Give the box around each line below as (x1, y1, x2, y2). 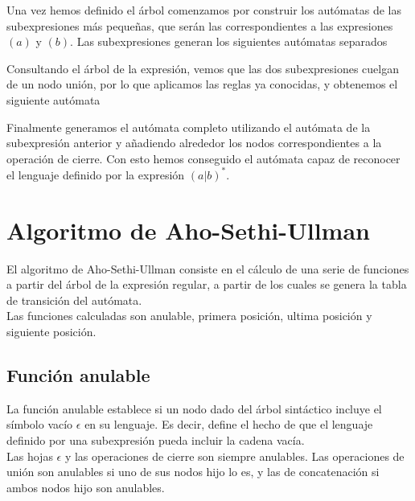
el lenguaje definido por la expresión (6, 166, 185, 183)
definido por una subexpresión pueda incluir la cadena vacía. (6, 431, 305, 448)
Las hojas (6, 447, 53, 464)
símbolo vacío (6, 416, 73, 433)
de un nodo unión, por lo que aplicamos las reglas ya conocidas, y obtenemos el (6, 76, 398, 92)
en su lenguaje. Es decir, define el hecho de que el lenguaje (84, 416, 373, 433)
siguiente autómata (6, 91, 101, 108)
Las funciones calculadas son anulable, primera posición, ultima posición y (6, 307, 372, 324)
